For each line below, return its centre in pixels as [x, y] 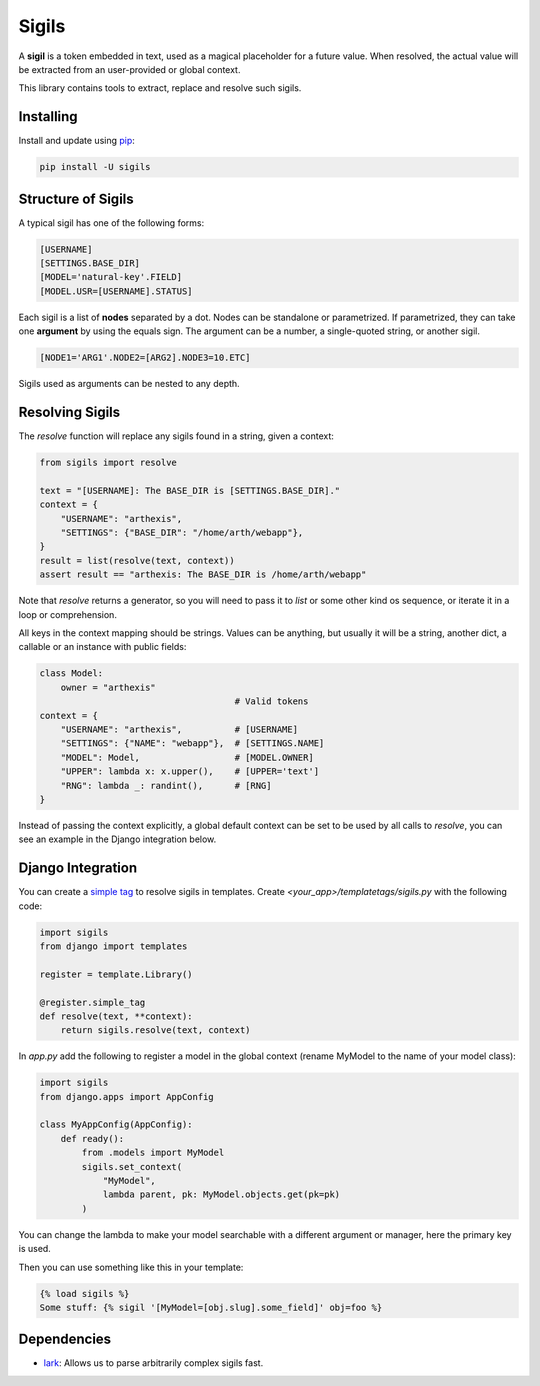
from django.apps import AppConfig [126, 1096]
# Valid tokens [271, 701]
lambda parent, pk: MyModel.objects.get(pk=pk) [221, 1194]
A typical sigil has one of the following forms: [111, 222]
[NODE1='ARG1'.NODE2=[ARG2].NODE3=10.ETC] [145, 358]
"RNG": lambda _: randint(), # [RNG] [166, 785]
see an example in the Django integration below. [117, 839]
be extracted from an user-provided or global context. [129, 69]
